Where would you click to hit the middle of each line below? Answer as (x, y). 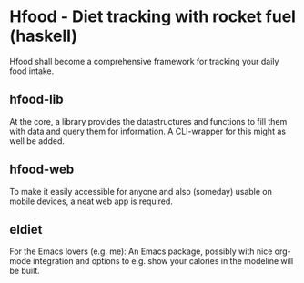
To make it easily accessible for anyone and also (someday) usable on (141, 191)
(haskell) (43, 36)
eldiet (26, 229)
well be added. (37, 141)
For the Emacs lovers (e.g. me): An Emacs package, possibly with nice (141, 251)
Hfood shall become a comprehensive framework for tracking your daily (144, 61)
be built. (25, 271)
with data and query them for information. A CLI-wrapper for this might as (148, 131)
